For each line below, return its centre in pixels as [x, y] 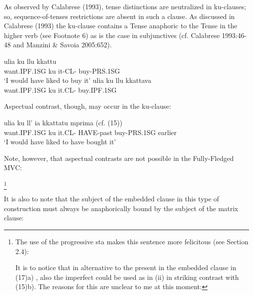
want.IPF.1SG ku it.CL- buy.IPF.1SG [60, 89]
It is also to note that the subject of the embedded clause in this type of [112, 199]
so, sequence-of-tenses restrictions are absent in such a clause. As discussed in [119, 16]
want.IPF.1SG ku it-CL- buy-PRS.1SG [62, 70]
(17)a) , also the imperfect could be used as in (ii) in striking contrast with [127, 277]
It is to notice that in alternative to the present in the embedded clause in [126, 267]
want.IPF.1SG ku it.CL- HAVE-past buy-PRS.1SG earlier [90, 132]
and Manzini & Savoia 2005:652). [62, 45]
